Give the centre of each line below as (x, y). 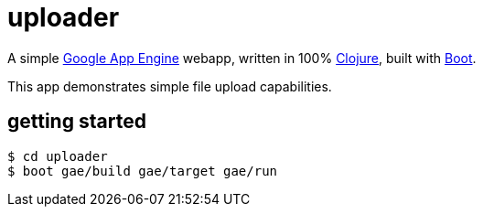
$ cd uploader (58, 156)
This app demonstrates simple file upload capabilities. (170, 86)
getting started (77, 122)
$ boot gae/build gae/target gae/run (143, 171)
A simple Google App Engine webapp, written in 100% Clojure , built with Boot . (242, 58)
